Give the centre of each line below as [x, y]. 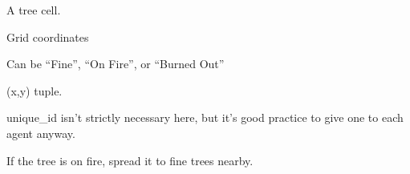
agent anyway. [41, 133]
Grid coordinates [48, 36]
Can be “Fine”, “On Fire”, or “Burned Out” [116, 64]
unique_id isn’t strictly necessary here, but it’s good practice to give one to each [205, 117]
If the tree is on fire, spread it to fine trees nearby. [130, 160]
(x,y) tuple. [35, 90]
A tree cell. [34, 10]
